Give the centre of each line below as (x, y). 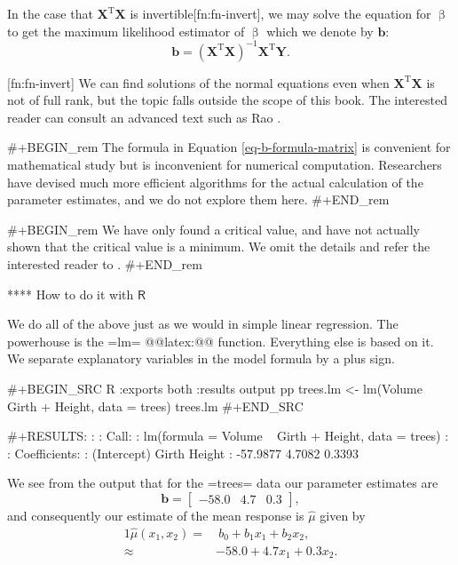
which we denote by (320, 31)
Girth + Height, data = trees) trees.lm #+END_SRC (155, 406)
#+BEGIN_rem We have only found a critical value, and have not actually (213, 229)
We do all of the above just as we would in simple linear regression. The (203, 324)
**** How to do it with (71, 294)
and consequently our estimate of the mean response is (156, 515)
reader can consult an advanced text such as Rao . (144, 117)
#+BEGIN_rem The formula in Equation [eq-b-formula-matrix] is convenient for (229, 147)
